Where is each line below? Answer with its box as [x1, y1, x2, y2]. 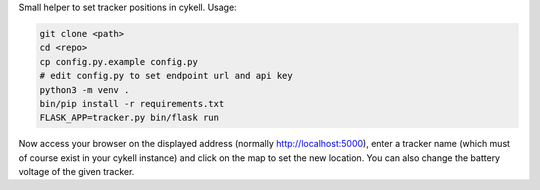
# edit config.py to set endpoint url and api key [39, 70, 294, 82]
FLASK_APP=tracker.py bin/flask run [39, 112, 220, 124]
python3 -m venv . [39, 84, 130, 95]
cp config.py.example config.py [39, 56, 199, 67]
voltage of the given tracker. [18, 166, 135, 178]
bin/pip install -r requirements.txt [39, 98, 225, 109]
